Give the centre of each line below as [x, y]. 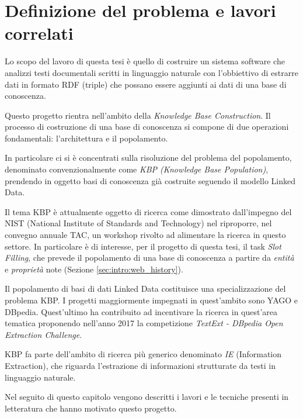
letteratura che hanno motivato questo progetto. [91, 408]
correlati [39, 33]
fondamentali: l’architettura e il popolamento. [86, 138]
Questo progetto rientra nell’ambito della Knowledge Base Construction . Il [138, 115]
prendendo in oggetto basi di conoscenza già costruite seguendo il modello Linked [150, 180]
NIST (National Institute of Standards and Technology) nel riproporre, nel [138, 223]
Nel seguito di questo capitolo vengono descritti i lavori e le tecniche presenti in [147, 397]
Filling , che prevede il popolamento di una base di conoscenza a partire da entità [149, 258]
